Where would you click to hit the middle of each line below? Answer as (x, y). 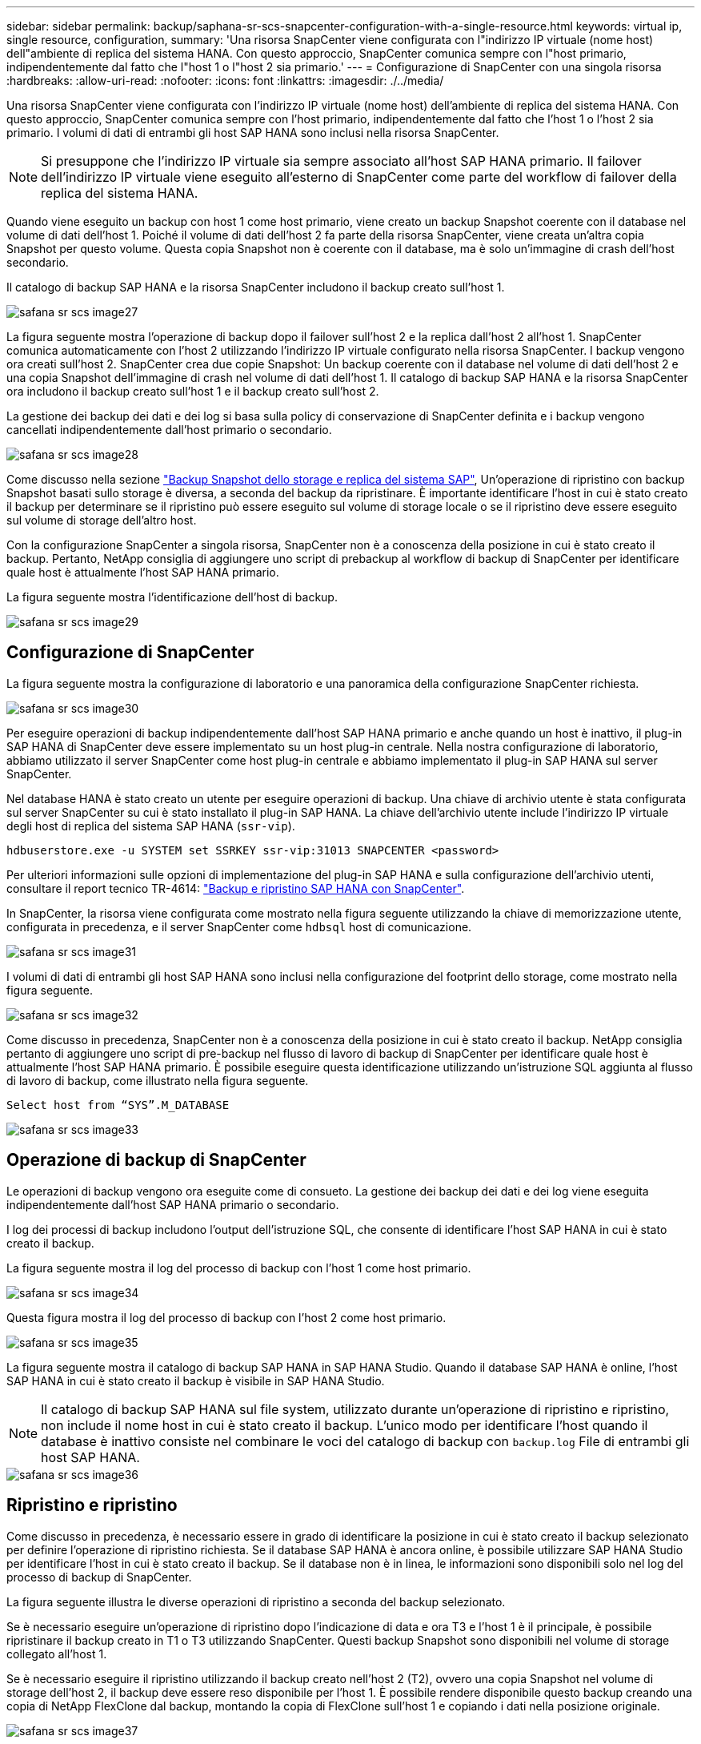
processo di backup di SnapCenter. (99, 1577)
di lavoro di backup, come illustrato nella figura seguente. (158, 1080)
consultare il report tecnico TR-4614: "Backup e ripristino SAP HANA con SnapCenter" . (236, 888)
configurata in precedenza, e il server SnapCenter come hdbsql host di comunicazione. (239, 926)
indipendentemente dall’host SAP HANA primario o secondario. (173, 1204)
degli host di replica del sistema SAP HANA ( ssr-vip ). (151, 826)
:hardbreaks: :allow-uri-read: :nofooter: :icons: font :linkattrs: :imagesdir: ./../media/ (225, 80)
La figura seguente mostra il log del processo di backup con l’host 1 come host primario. (239, 1268)
